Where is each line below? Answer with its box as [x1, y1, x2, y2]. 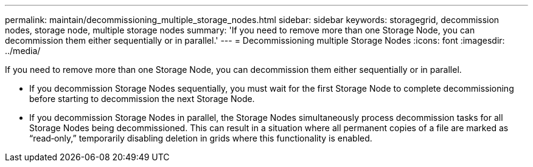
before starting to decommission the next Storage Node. [29, 94, 255, 104]
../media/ [5, 46, 41, 56]
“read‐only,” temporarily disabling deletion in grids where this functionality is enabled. [29, 133, 372, 143]
